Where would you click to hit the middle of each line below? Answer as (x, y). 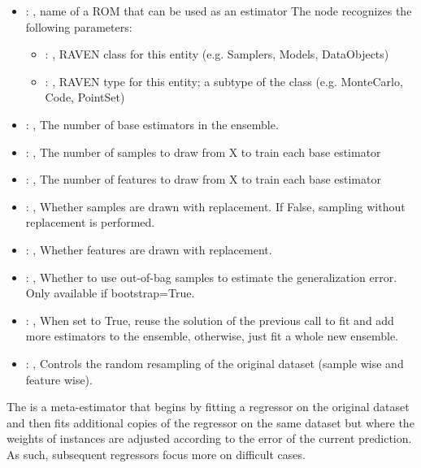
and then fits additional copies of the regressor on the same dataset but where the (210, 422)
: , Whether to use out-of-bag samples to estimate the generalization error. (211, 277)
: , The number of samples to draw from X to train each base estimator (203, 152)
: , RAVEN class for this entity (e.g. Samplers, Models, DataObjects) (217, 54)
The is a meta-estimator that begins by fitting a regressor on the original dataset (208, 407)
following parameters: (79, 26)
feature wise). (59, 379)
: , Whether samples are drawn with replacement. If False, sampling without (215, 206)
